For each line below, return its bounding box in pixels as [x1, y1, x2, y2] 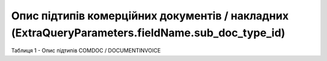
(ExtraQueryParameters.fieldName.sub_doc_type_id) [11, 26, 286, 39]
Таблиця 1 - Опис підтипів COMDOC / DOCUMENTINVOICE [11, 47, 161, 54]
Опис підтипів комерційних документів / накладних [11, 9, 289, 22]
